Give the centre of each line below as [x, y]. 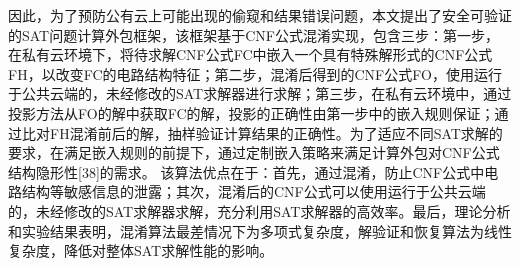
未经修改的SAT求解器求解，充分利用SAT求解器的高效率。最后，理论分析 [273, 210]
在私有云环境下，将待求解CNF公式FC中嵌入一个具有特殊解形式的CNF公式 [250, 54]
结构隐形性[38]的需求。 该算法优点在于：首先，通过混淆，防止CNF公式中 [246, 171]
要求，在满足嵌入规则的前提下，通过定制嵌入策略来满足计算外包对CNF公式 [254, 152]
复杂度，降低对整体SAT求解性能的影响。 [141, 250]
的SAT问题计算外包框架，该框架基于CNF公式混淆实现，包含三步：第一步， [253, 34]
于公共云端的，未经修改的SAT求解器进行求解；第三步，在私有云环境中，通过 [260, 93]
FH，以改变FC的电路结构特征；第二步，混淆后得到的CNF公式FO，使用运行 [255, 73]
